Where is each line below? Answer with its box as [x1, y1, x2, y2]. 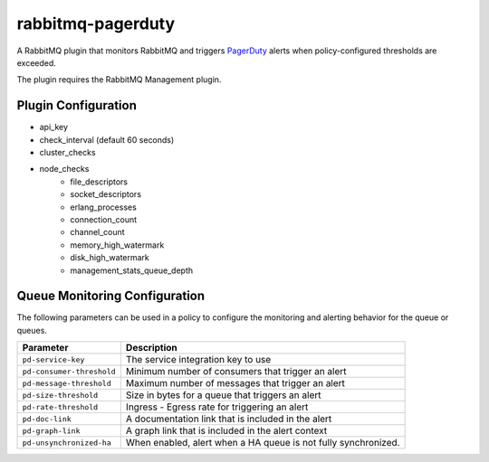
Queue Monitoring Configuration [16, 288, 206, 304]
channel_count [70, 227, 126, 238]
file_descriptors [70, 176, 129, 187]
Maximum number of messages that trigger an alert [125, 377, 346, 390]
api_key [39, 122, 68, 133]
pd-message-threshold [22, 378, 112, 388]
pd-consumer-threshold [22, 366, 117, 376]
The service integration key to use [125, 354, 272, 366]
